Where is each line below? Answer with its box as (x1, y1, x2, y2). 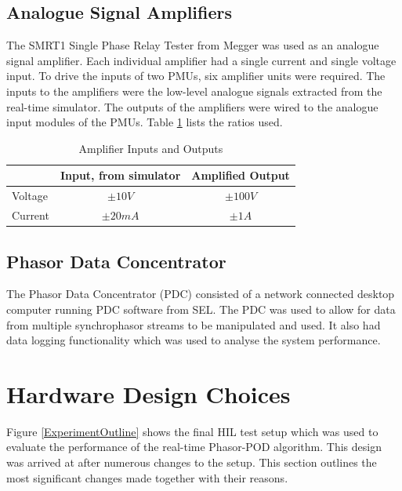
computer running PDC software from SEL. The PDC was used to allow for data (6, 300, 396, 317)
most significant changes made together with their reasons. (6, 469, 288, 486)
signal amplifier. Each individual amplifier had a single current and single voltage (6, 52, 397, 68)
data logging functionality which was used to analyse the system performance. (6, 332, 381, 348)
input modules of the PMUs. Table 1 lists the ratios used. (6, 114, 283, 130)
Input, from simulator (60, 167, 181, 184)
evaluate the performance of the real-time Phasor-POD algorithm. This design (6, 438, 382, 455)
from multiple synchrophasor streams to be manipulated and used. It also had (6, 316, 381, 333)
